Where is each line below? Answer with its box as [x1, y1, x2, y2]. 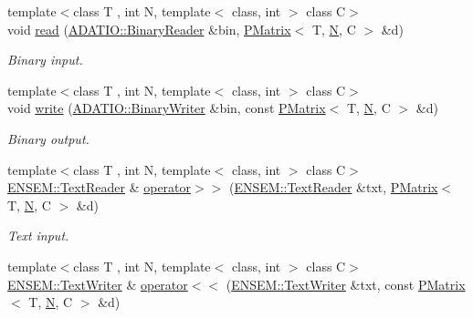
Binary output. [7, 128, 89, 148]
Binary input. [7, 50, 83, 69]
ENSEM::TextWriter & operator [7, 274, 188, 293]
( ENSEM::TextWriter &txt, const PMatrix [226, 274, 466, 293]
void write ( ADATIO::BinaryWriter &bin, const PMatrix [7, 98, 326, 118]
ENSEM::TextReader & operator [7, 178, 192, 197]
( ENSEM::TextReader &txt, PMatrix [229, 178, 438, 197]
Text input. [7, 226, 69, 245]
